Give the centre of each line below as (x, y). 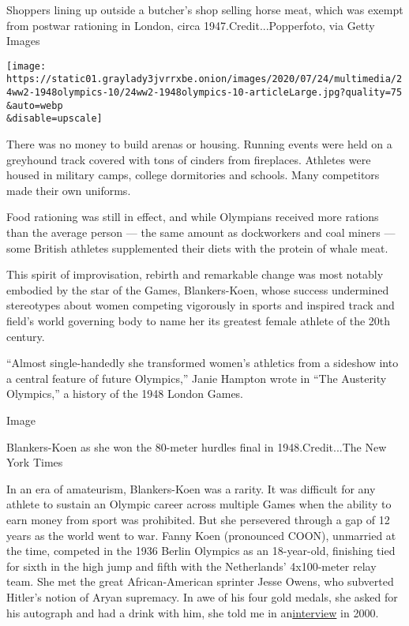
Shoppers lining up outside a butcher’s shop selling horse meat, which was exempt (205, 9)
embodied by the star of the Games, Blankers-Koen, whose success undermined (198, 289)
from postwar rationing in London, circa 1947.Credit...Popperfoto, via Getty (191, 25)
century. (26, 336)
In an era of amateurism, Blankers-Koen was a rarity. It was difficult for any (191, 488)
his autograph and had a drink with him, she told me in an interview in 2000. (193, 612)
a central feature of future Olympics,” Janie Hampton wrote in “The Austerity (197, 378)
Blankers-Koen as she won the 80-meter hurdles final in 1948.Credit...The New (197, 446)
